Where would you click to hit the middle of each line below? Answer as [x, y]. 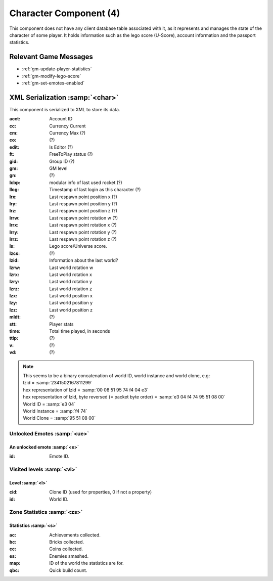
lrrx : [14, 225]
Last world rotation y [71, 282]
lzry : [14, 282]
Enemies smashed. [69, 556]
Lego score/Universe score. [78, 246]
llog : [14, 190]
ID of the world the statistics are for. [86, 563]
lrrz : [14, 239]
